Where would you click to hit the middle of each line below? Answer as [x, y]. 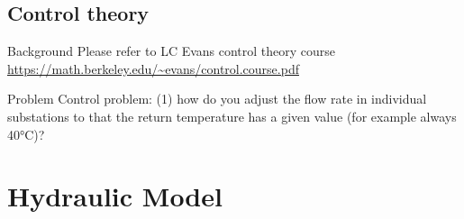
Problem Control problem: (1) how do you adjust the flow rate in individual [217, 99]
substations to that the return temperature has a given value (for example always [232, 116]
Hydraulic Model [115, 196]
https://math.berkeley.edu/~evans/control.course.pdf [153, 68]
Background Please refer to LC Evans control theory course [172, 51]
